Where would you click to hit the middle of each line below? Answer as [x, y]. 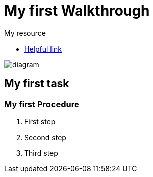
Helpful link [43, 49]
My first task [37, 84]
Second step [45, 137]
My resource [25, 33]
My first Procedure [42, 104]
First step [40, 121]
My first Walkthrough [77, 11]
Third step [41, 153]
